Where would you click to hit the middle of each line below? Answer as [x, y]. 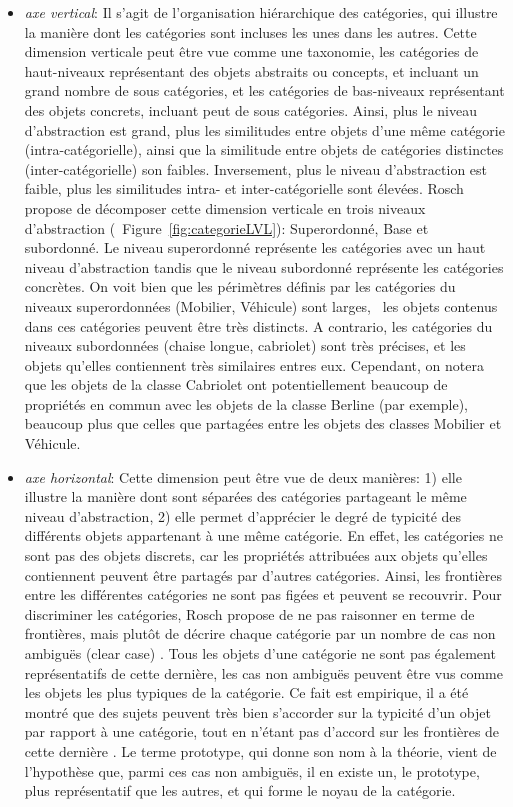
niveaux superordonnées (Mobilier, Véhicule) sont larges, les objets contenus [261, 305]
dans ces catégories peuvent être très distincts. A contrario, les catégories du [258, 325]
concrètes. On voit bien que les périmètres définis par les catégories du [240, 286]
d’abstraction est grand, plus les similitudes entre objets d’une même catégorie [264, 129]
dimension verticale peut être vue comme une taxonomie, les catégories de [251, 51]
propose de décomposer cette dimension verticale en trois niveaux [225, 207]
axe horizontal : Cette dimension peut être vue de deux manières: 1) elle [243, 476]
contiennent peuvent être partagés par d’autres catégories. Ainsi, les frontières [263, 574]
